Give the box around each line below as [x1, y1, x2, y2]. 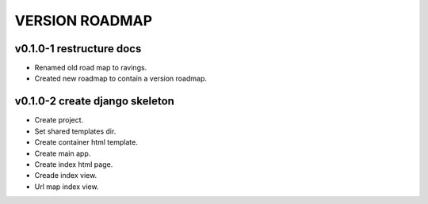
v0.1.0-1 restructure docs [14, 42, 142, 55]
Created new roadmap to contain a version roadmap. [34, 74, 208, 83]
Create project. [34, 115, 84, 125]
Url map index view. [34, 182, 99, 191]
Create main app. [34, 149, 91, 158]
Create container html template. [34, 138, 138, 147]
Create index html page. [34, 159, 113, 169]
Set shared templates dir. [34, 127, 117, 136]
